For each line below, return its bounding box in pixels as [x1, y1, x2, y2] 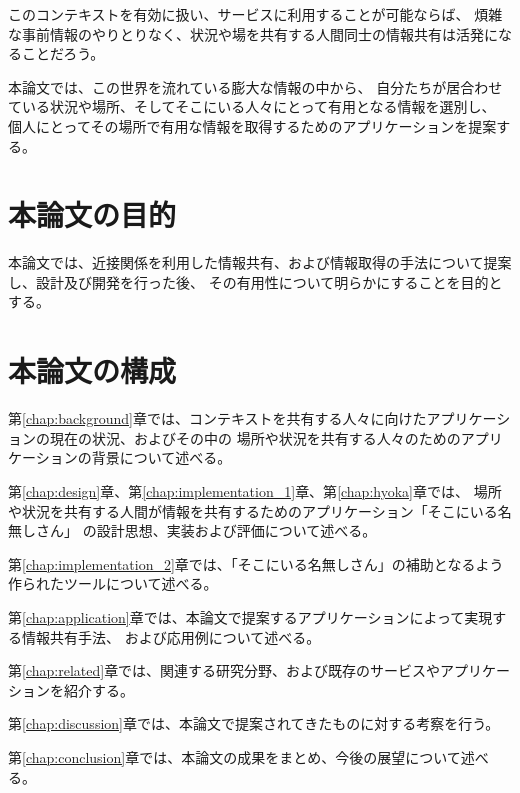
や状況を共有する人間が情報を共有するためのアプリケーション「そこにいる [8, 500, 498, 521]
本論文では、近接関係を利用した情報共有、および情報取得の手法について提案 [8, 252, 512, 273]
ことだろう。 [21, 43, 105, 64]
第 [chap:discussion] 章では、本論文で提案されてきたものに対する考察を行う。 [8, 713, 500, 734]
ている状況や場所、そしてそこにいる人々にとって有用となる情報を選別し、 [8, 96, 496, 117]
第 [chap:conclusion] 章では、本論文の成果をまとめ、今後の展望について [8, 746, 461, 767]
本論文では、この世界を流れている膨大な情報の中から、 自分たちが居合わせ [8, 76, 503, 97]
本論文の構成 [8, 350, 177, 391]
